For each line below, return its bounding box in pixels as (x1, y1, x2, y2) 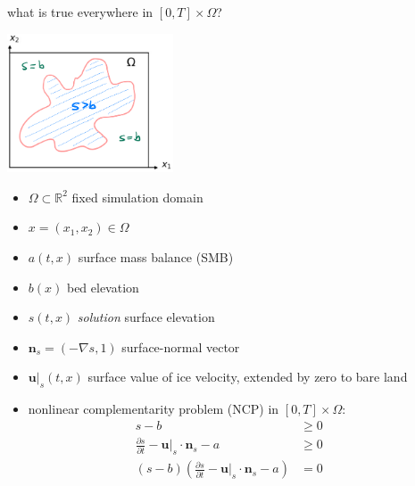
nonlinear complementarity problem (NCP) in (28, 400, 279, 418)
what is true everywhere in (7, 3, 154, 21)
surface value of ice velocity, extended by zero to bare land (87, 367, 408, 386)
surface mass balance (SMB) (78, 248, 234, 267)
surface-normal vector (121, 337, 240, 356)
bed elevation (66, 277, 139, 296)
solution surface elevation (77, 308, 215, 326)
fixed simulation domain (71, 187, 203, 206)
